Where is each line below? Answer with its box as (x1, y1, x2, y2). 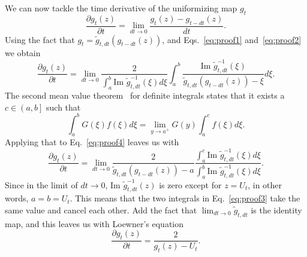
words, (5, 192, 29, 204)
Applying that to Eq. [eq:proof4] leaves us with (5, 136, 179, 148)
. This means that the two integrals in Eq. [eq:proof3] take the (70, 192, 300, 204)
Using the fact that (5, 33, 75, 45)
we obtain (5, 47, 41, 59)
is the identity (251, 204, 302, 216)
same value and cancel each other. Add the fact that (5, 204, 197, 216)
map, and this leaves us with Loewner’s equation (5, 217, 184, 230)
